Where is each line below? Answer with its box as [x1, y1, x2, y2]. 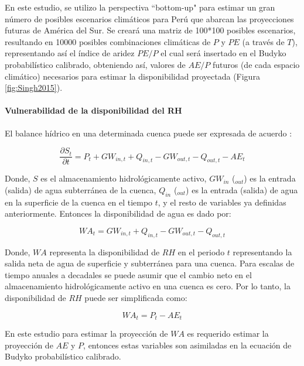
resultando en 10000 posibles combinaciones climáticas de [5, 35, 211, 47]
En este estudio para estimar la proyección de [5, 327, 168, 339]
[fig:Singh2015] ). [5, 81, 63, 94]
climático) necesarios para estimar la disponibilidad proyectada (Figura [5, 70, 260, 82]
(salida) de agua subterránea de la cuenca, [5, 183, 156, 196]
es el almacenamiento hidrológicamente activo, [40, 172, 207, 184]
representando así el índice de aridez [5, 47, 135, 59]
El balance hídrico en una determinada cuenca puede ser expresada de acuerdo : [5, 126, 292, 139]
